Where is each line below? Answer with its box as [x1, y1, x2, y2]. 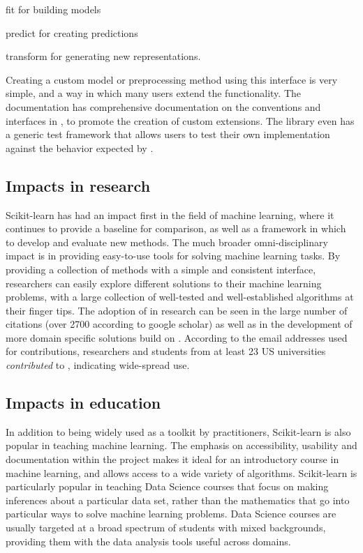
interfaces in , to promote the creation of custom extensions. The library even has [6, 113, 355, 128]
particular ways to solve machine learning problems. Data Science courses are [6, 506, 336, 521]
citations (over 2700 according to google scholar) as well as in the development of [6, 317, 353, 331]
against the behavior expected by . [6, 140, 154, 155]
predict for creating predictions [6, 25, 138, 40]
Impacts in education [6, 392, 161, 414]
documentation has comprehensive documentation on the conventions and [6, 99, 321, 114]
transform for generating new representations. [6, 49, 201, 63]
